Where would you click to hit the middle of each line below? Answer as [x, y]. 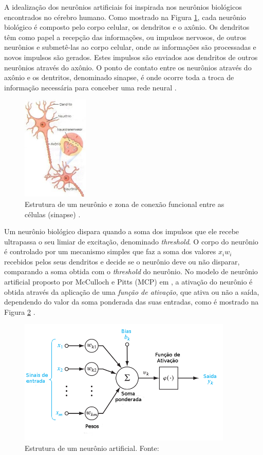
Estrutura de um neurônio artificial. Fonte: [92, 448]
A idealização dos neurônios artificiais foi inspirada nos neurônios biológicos [123, 7]
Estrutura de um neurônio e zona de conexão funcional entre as [125, 204]
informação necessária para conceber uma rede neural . [90, 87]
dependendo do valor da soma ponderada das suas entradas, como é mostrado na [131, 302]
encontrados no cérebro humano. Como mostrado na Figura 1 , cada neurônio [125, 17]
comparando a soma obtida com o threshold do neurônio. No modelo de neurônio [131, 271]
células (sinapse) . [53, 214]
